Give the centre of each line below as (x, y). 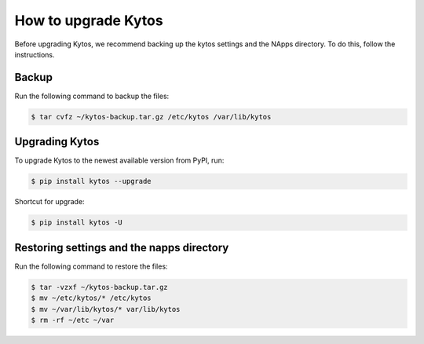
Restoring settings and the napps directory (122, 247)
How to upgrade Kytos (89, 20)
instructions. (35, 54)
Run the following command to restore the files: (91, 266)
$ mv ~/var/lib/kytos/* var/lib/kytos (106, 309)
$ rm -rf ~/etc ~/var (73, 320)
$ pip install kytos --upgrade (91, 181)
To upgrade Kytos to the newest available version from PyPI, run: (119, 160)
